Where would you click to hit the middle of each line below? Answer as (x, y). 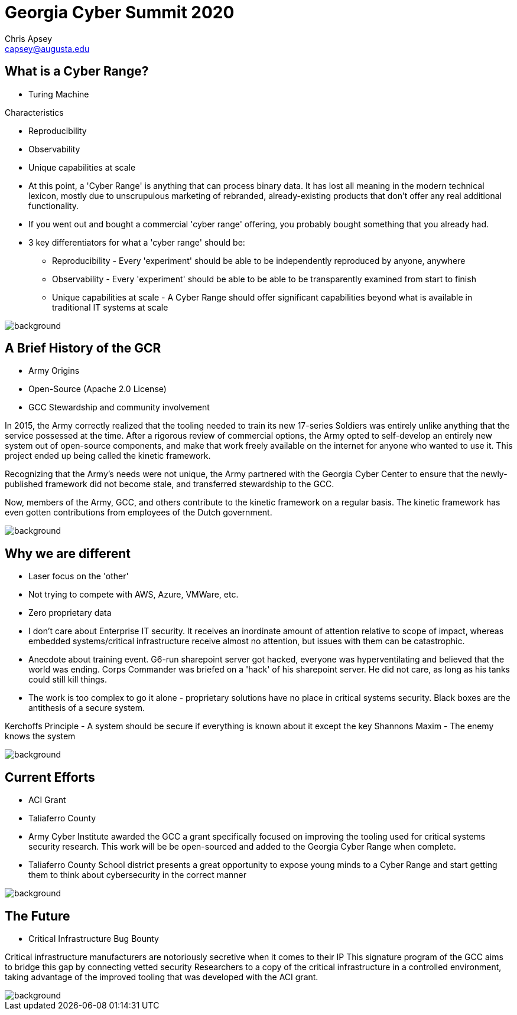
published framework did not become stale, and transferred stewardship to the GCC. (170, 484)
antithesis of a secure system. (87, 708)
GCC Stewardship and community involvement (119, 407)
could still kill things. (68, 680)
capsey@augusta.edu (47, 48)
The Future (38, 916)
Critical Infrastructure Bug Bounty (94, 938)
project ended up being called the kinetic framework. (108, 456)
